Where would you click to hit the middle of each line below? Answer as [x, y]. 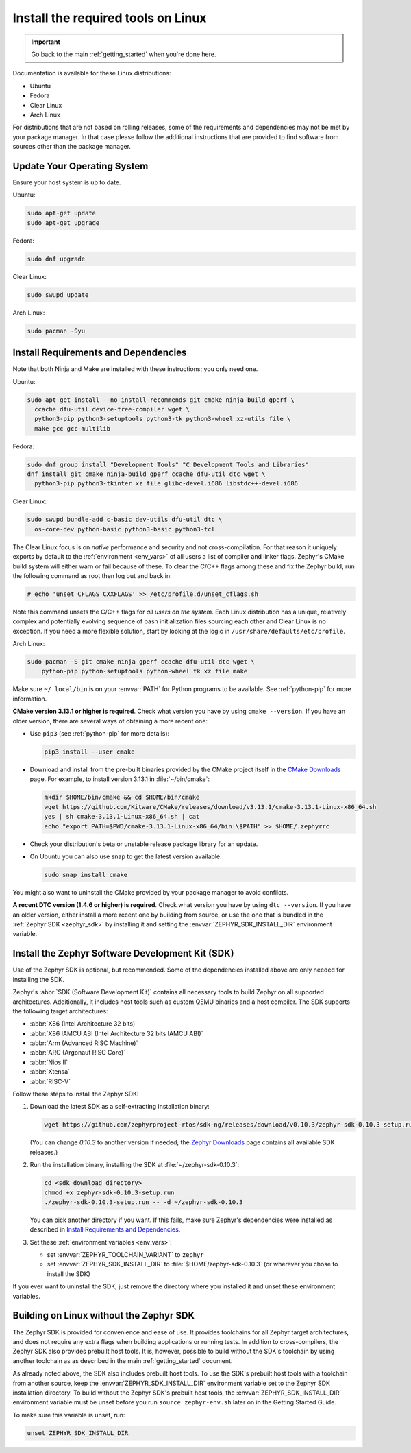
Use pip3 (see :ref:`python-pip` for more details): [100, 734]
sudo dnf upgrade [56, 259]
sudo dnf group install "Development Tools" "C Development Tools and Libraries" [168, 464]
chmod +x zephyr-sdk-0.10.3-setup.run [109, 1192]
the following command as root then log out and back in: [92, 575]
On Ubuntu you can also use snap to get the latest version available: [126, 856]
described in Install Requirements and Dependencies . [105, 1229]
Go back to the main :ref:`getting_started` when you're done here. [124, 54]
